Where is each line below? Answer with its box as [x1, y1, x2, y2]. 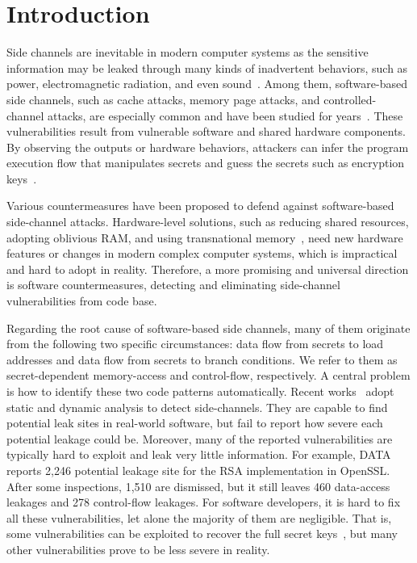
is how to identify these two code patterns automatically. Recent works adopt [6, 383, 394, 399]
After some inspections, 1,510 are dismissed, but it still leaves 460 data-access [6, 477, 390, 494]
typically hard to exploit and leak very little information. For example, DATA [6, 446, 391, 463]
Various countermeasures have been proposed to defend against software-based [6, 197, 394, 214]
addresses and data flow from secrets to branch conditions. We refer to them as [6, 351, 398, 368]
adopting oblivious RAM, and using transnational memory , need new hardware [6, 229, 403, 246]
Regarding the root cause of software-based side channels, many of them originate [6, 319, 411, 336]
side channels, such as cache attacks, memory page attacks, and [6, 90, 320, 107]
